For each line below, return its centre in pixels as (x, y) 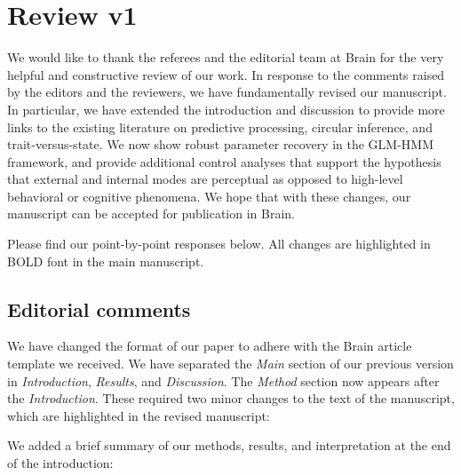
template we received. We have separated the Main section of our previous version (230, 364)
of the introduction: (60, 463)
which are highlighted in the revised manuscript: (139, 415)
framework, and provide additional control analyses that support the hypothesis (224, 161)
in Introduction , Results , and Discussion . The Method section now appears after (223, 380)
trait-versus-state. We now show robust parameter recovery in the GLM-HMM (221, 144)
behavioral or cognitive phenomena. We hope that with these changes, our (209, 196)
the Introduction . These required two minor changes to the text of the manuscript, (231, 398)
